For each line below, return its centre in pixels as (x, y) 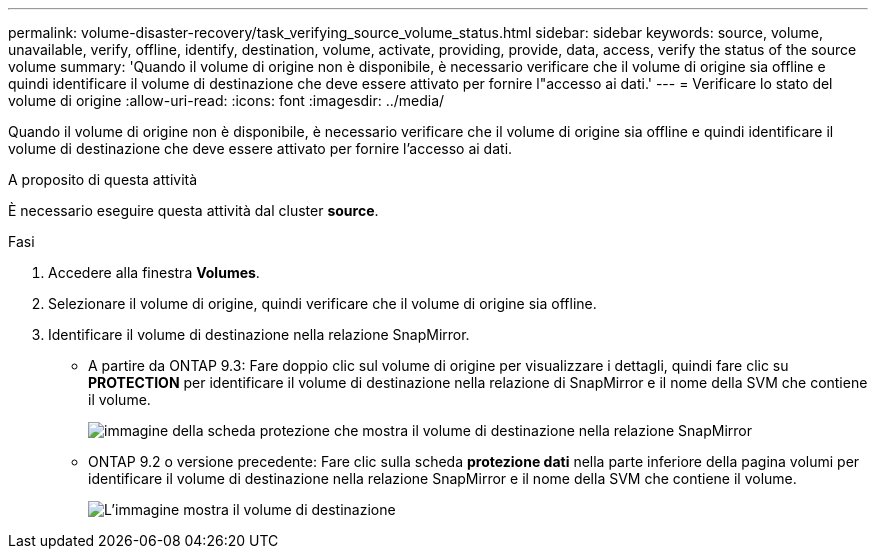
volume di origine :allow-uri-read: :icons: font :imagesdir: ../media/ (226, 100)
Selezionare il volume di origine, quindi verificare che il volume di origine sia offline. (322, 303)
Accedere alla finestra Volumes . (154, 272)
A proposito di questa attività (103, 179)
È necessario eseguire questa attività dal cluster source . (193, 210)
